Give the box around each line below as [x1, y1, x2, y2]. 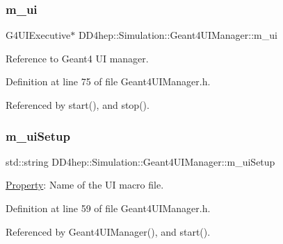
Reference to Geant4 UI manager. [6, 51, 149, 65]
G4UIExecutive [6, 28, 71, 42]
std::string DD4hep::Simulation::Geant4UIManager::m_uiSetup [6, 154, 275, 168]
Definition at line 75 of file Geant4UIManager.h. [6, 74, 211, 89]
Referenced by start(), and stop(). [6, 98, 149, 112]
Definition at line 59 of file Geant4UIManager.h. [6, 201, 211, 215]
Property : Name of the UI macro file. [6, 177, 164, 192]
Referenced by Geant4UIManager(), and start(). [6, 224, 211, 238]
